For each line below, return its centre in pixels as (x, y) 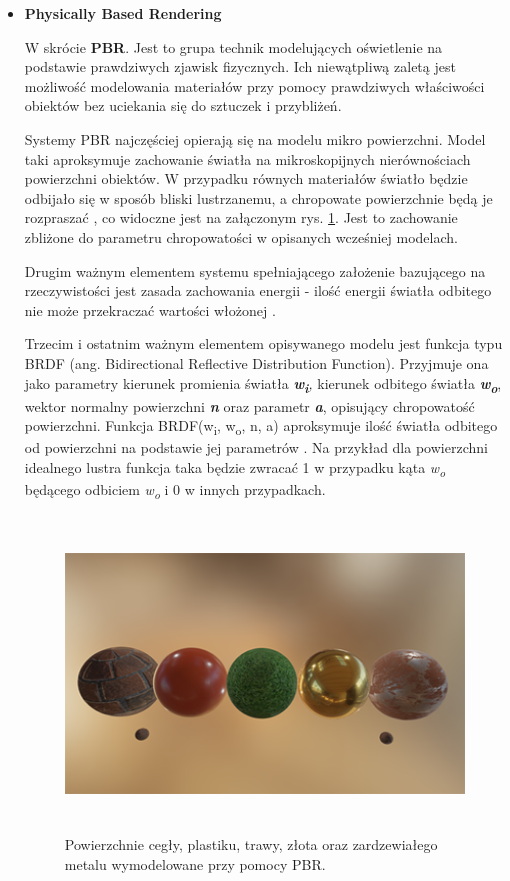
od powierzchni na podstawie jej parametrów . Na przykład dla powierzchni (256, 447)
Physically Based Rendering (123, 13)
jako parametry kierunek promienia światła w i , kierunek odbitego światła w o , (263, 384)
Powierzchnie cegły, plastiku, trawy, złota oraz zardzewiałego (251, 844)
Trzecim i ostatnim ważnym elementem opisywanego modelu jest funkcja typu (263, 343)
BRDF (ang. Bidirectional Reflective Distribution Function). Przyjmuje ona (256, 362)
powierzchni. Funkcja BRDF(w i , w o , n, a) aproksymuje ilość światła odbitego (261, 427)
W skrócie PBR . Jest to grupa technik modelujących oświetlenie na (233, 46)
